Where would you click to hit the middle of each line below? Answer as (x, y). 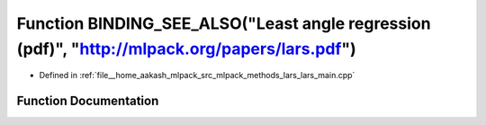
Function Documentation (88, 101)
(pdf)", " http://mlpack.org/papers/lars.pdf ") (186, 49)
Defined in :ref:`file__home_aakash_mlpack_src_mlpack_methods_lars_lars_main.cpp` (197, 76)
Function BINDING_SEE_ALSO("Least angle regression (224, 23)
